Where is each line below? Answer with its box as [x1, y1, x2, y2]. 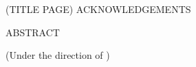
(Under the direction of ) [6, 48, 110, 62]
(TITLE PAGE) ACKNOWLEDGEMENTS [6, 2, 191, 16]
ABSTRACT [6, 25, 60, 39]
